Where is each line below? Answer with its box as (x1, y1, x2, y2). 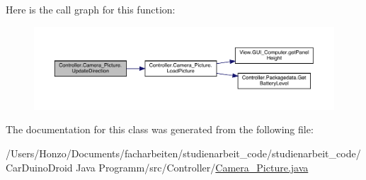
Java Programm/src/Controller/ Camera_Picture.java (76, 159, 309, 174)
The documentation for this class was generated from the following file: (6, 122, 314, 137)
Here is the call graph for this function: (6, 2, 176, 16)
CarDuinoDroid (6, 159, 73, 174)
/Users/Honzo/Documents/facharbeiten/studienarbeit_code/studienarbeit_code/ (6, 145, 361, 160)
